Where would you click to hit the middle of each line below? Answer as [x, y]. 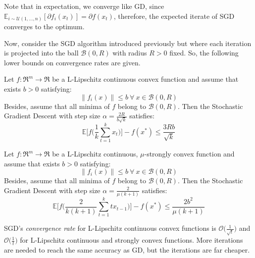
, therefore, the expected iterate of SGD [174, 16]
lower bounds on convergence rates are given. [72, 62]
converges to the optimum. [44, 26]
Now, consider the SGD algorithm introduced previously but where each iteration [128, 43]
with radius [130, 53]
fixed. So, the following [204, 53]
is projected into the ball [41, 53]
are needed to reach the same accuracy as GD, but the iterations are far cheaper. [127, 250]
